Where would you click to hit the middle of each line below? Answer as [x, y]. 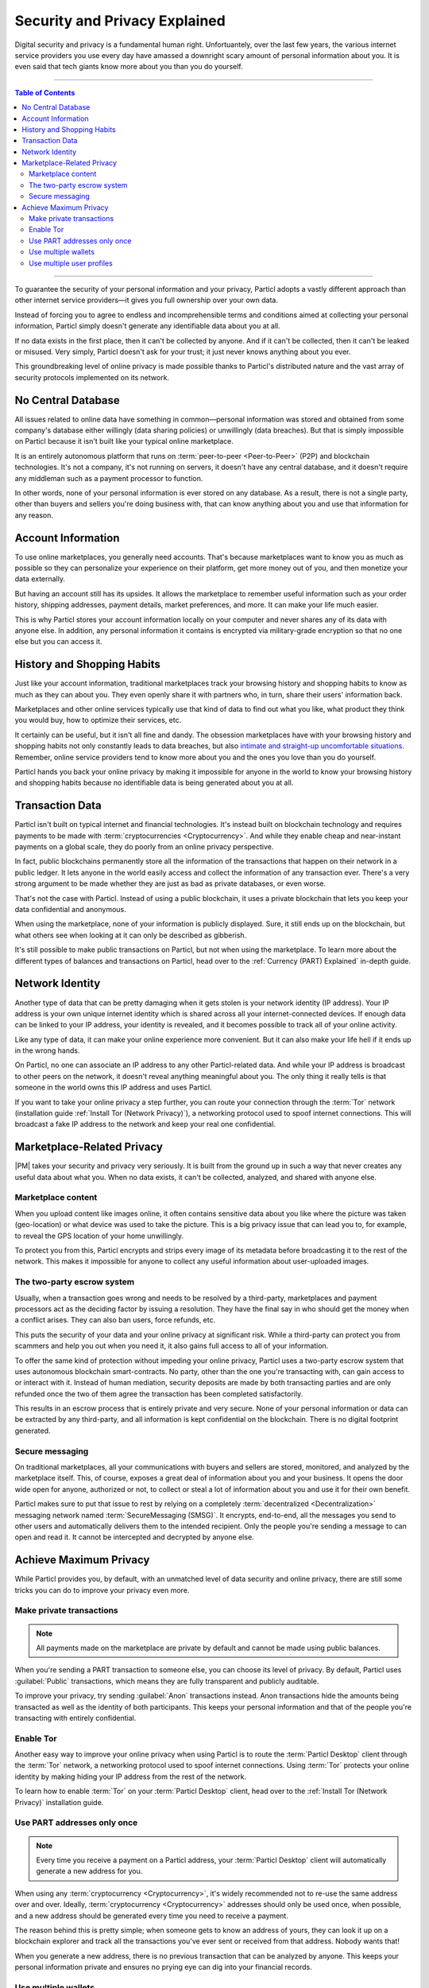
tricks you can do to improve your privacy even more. [102, 1590]
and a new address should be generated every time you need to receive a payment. [152, 1916]
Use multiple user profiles [71, 263]
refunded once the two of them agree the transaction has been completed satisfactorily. [159, 1394]
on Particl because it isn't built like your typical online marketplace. [124, 441]
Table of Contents [45, 92]
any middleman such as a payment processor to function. [109, 478]
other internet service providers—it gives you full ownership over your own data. [146, 300]
